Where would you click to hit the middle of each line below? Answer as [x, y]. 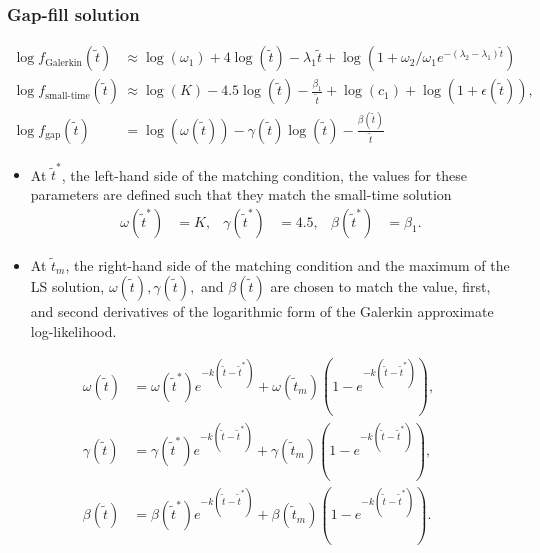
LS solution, [67, 286]
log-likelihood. [73, 330]
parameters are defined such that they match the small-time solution [241, 193]
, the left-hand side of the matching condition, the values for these [264, 174]
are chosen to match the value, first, [380, 286]
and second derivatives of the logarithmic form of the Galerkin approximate [262, 311]
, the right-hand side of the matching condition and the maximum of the [287, 264]
